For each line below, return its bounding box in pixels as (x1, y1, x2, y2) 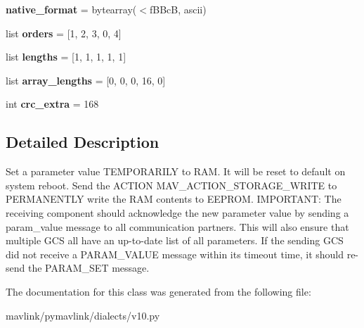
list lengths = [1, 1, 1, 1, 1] (6, 49, 126, 64)
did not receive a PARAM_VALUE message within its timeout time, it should (6, 246, 344, 261)
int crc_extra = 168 (6, 96, 99, 111)
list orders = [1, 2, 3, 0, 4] (6, 25, 122, 40)
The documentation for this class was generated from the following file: (6, 284, 311, 298)
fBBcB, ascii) (149, 2, 207, 16)
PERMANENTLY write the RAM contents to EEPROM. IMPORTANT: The (6, 191, 342, 206)
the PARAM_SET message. (27, 260, 150, 275)
